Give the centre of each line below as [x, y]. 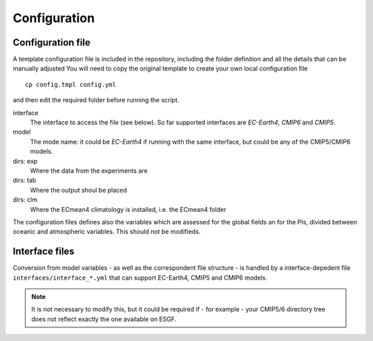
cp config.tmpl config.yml [71, 84]
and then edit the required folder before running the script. [96, 100]
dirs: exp [25, 161]
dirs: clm [25, 199]
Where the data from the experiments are [89, 170]
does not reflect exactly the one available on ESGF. [104, 319]
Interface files [44, 252]
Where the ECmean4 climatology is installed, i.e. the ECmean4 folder [128, 209]
